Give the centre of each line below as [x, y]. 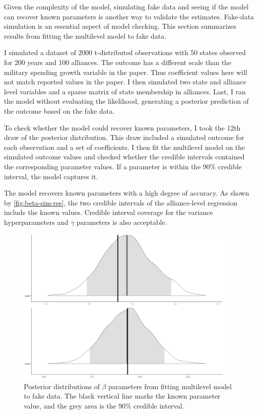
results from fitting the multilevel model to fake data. [85, 35]
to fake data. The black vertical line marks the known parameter [122, 396]
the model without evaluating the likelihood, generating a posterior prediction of [127, 101]
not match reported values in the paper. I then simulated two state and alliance [125, 82]
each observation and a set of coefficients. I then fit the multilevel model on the [125, 147]
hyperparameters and [36, 222]
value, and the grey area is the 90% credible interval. [104, 405]
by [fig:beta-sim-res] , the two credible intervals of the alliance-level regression [121, 202]
